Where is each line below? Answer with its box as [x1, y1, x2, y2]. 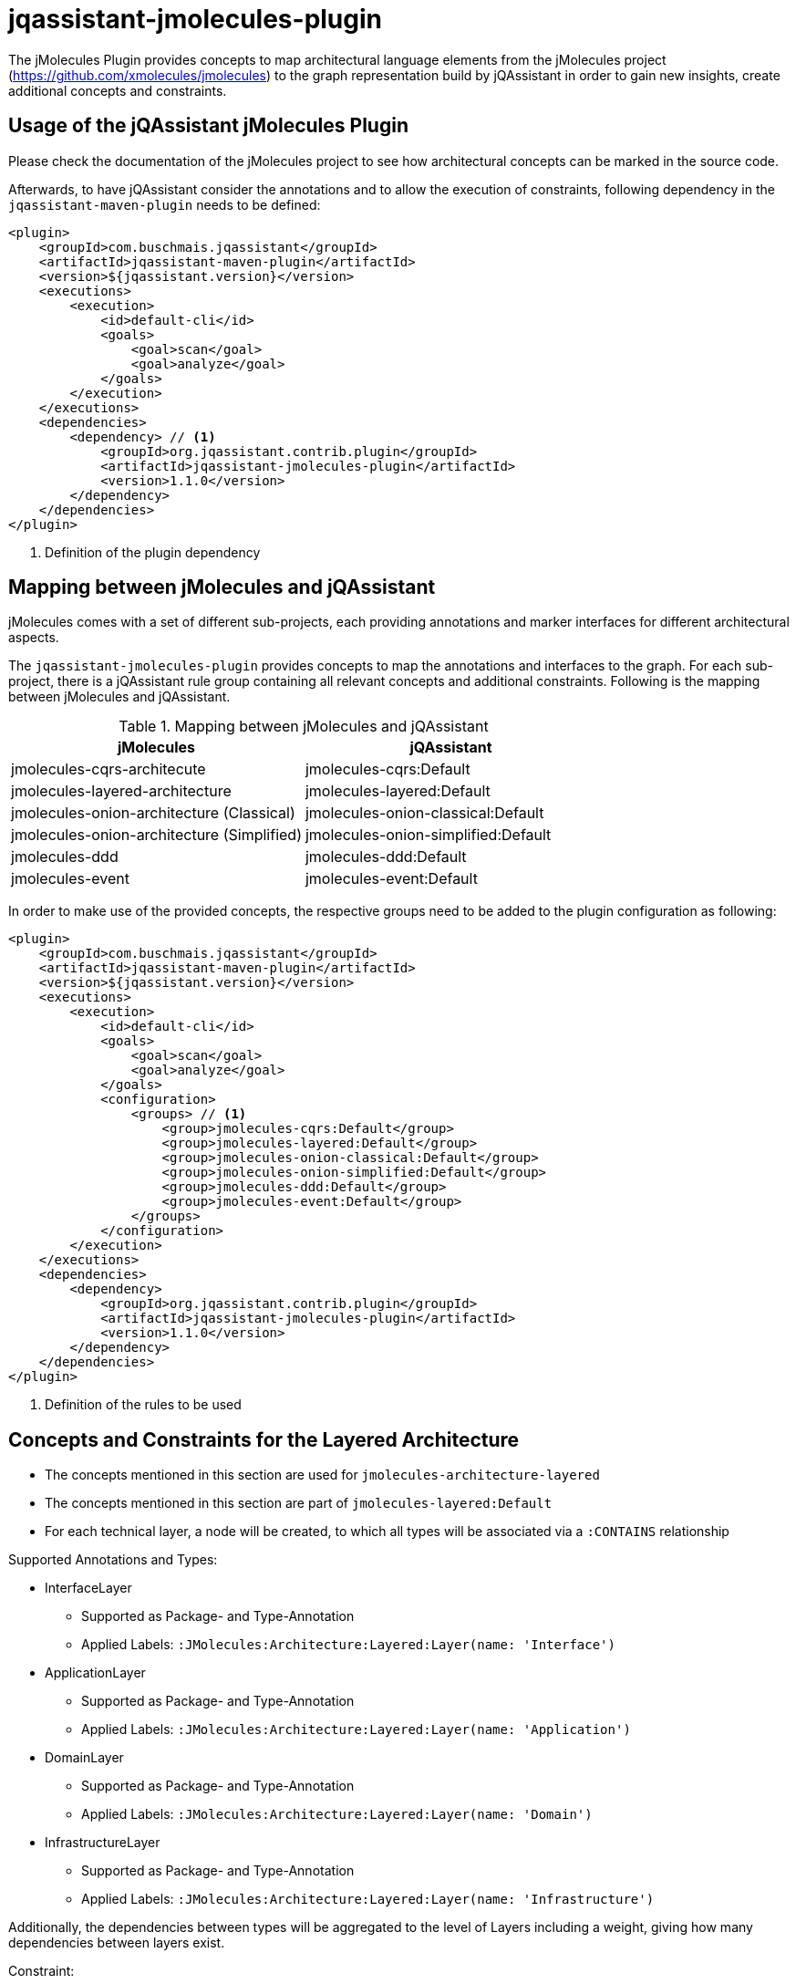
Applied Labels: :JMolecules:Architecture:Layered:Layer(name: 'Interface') [81, 1636, 615, 1653]
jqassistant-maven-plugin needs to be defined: [8, 196, 321, 213]
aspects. [8, 629, 59, 646]
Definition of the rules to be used [45, 1397, 242, 1413]
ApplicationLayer [45, 1665, 146, 1681]
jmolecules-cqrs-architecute [11, 760, 206, 779]
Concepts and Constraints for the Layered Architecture [8, 1428, 520, 1451]
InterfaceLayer [45, 1580, 132, 1596]
